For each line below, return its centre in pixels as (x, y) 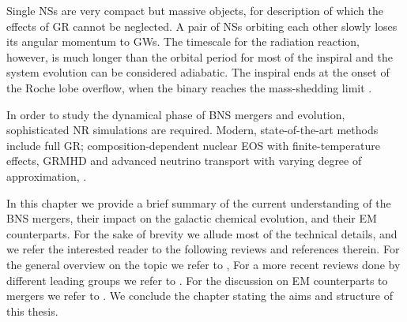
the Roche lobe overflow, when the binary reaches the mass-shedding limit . (189, 87)
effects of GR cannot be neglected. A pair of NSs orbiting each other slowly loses (202, 26)
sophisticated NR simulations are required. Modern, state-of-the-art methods (192, 130)
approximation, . (47, 176)
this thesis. (32, 311)
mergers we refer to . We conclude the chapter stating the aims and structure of (200, 296)
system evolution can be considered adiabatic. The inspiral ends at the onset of (198, 72)
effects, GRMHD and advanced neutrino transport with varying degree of (184, 161)
